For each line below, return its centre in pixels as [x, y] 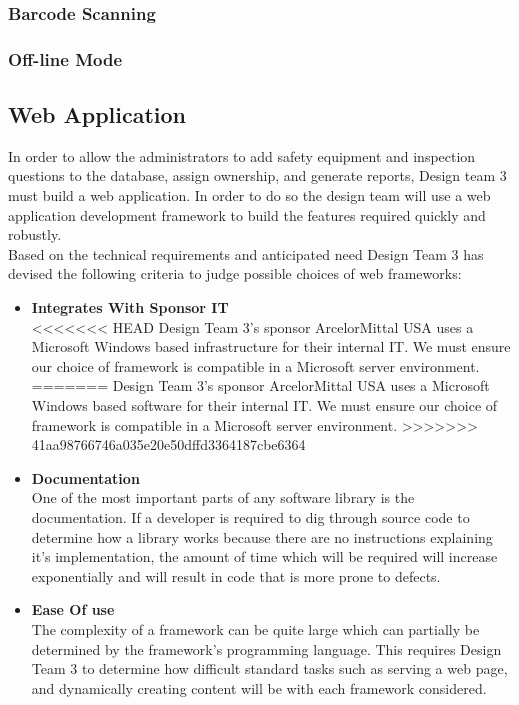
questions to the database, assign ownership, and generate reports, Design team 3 [257, 175]
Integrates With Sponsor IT [130, 307]
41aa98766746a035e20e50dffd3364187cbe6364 [168, 444]
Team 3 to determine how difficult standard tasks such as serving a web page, [269, 668]
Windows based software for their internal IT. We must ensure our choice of [264, 405]
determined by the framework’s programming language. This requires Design [266, 648]
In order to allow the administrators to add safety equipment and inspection [242, 155]
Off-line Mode [65, 58]
